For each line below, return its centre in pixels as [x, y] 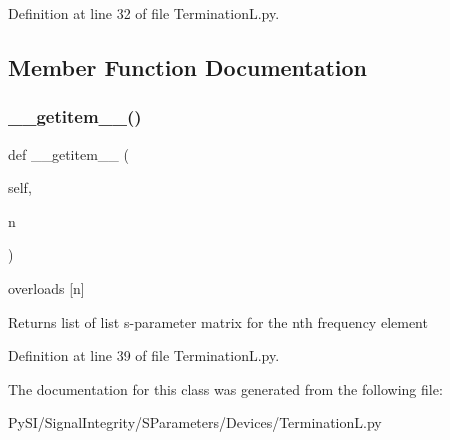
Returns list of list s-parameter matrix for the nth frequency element [218, 321]
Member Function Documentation [188, 66]
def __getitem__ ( [68, 153]
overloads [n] [46, 287]
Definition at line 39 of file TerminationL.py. [144, 355]
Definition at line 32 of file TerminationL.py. [144, 13]
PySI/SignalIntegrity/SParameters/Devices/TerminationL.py [195, 422]
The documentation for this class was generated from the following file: [225, 388]
